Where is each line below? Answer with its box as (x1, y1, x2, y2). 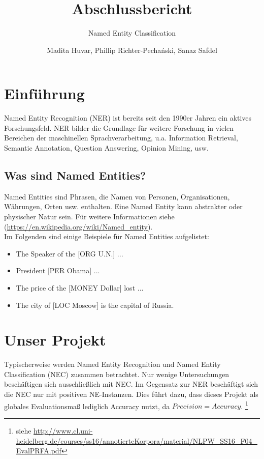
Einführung (4, 83, 85, 104)
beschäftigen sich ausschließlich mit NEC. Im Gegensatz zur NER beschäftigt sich (4, 379, 258, 389)
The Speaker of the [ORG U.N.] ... (16, 248, 123, 259)
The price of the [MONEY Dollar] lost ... (16, 282, 144, 293)
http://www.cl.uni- (34, 425, 93, 436)
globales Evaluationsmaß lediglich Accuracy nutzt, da (4, 400, 170, 411)
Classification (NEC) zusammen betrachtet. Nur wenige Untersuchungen (4, 368, 229, 379)
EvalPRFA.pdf (16, 445, 61, 456)
